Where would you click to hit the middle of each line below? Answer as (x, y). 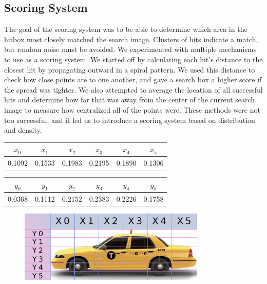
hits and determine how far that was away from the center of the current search (130, 100)
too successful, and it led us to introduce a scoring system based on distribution (130, 120)
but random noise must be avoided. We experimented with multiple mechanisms (130, 49)
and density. (23, 130)
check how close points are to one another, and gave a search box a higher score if (133, 79)
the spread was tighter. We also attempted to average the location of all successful (133, 89)
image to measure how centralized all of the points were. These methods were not (132, 109)
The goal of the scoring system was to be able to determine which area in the (126, 29)
